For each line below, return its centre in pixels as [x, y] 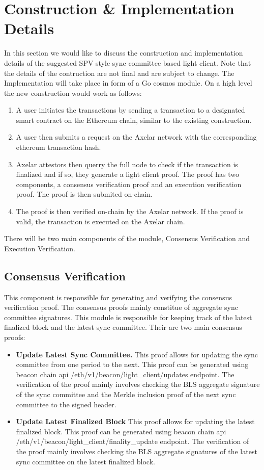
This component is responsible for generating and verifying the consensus [118, 297]
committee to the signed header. [66, 404]
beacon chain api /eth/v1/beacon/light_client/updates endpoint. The [125, 374]
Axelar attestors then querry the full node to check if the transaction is [127, 164]
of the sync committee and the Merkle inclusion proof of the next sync [126, 394]
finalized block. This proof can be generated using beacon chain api [121, 431]
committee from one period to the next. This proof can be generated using [132, 364]
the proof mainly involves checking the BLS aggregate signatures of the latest [137, 451]
